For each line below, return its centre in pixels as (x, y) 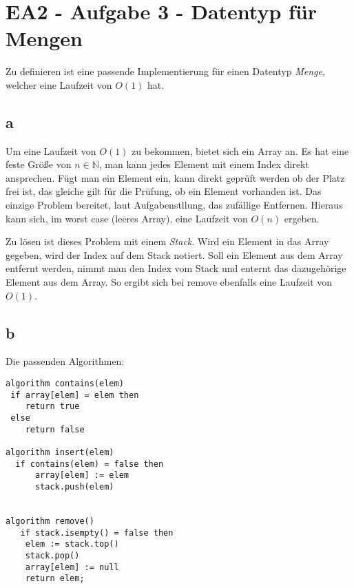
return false (55, 429)
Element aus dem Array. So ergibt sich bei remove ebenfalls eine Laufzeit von (169, 282)
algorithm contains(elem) (65, 384)
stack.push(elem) (74, 486)
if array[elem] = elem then (75, 395)
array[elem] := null (72, 567)
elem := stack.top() (72, 544)
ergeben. (302, 218)
